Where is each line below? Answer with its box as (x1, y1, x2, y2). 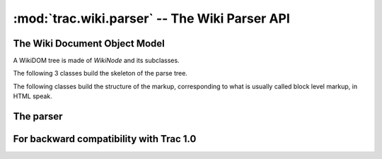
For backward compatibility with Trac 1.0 (13, 133, 197, 145)
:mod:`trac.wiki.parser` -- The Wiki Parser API (13, 11, 290, 26)
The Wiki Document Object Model (13, 37, 166, 49)
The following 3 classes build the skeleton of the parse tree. (13, 69, 187, 78)
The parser (13, 110, 63, 123)
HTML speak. (13, 92, 52, 100)
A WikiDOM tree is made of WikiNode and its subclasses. (13, 57, 180, 65)
